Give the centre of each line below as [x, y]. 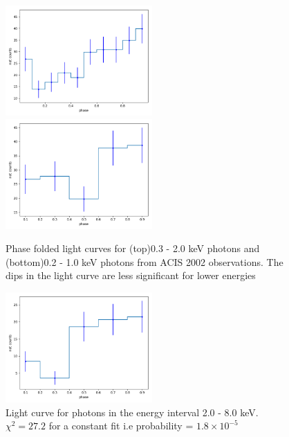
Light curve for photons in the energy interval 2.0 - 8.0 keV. [132, 412]
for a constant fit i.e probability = [121, 426]
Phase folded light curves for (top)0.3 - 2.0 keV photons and [133, 248]
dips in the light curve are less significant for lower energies [131, 275]
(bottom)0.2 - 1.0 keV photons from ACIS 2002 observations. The [144, 261]
